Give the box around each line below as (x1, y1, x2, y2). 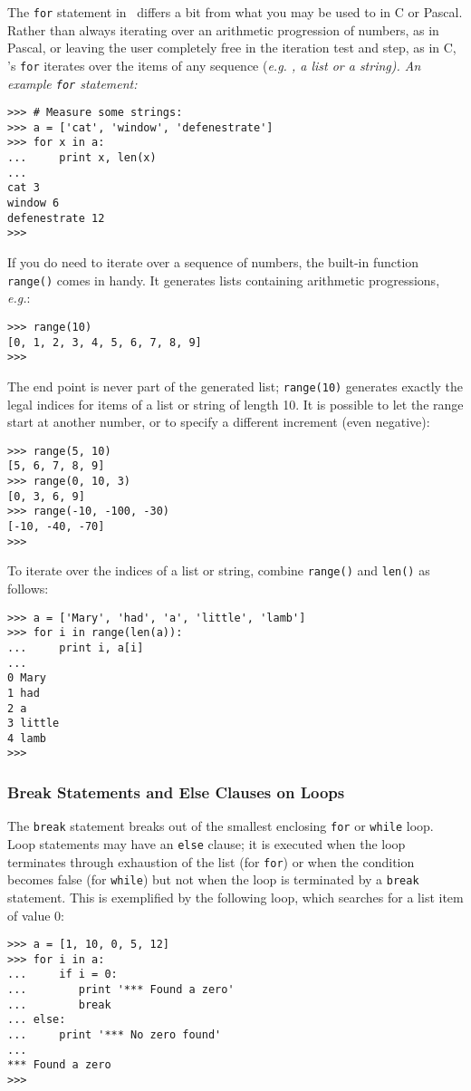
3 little (7, 717, 60, 730)
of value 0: (7, 905, 64, 924)
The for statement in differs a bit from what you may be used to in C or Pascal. (7, 3, 463, 21)
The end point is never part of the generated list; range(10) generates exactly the (7, 376, 464, 395)
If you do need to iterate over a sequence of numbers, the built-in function (7, 253, 419, 272)
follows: (7, 578, 49, 597)
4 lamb (7, 731, 46, 745)
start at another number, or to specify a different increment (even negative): (7, 412, 430, 431)
